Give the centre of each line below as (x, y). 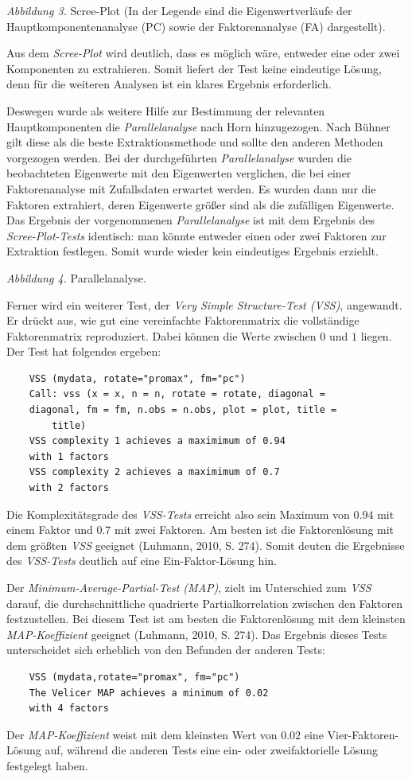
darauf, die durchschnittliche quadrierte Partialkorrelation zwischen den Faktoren (204, 603)
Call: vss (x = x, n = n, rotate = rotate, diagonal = (177, 394)
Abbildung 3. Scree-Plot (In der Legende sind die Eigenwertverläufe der (179, 10)
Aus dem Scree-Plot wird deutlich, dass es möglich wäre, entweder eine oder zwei (203, 53)
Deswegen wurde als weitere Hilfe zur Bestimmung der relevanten (166, 110)
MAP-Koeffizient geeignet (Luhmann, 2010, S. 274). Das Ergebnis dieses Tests (197, 634)
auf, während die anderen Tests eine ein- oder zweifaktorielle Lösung (212, 750)
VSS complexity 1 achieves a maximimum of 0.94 (157, 441)
